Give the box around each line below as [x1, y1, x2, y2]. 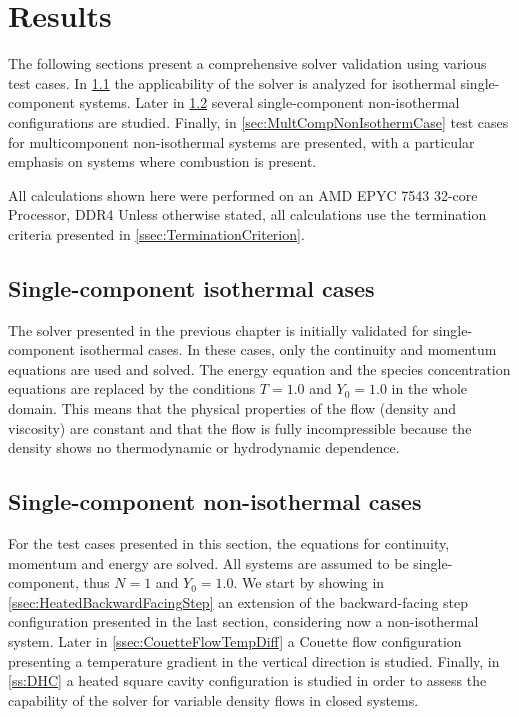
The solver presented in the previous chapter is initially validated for [8, 319, 429, 340]
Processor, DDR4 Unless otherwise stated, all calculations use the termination [8, 204, 487, 225]
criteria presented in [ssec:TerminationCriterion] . [8, 223, 305, 244]
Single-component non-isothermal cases [8, 486, 422, 517]
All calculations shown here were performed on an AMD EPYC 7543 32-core [8, 184, 478, 205]
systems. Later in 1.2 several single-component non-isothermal [79, 92, 460, 113]
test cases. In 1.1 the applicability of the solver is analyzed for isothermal [8, 72, 456, 93]
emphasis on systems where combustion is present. [8, 151, 317, 172]
